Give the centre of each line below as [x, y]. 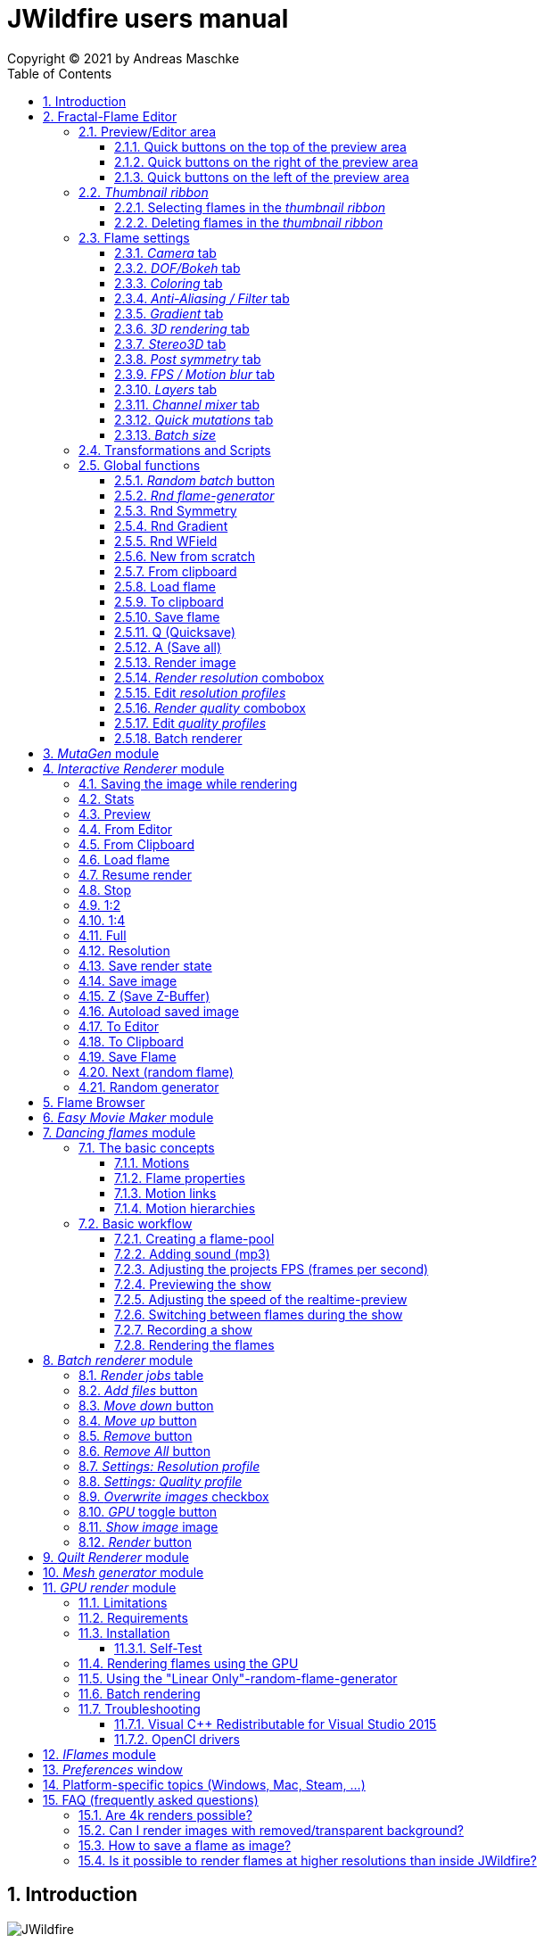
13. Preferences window [113, 1769]
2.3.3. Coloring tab [169, 283]
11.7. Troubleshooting [140, 1708]
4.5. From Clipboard [136, 844]
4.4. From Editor [126, 829]
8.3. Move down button [146, 1405]
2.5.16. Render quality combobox [210, 707]
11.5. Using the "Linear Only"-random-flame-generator [238, 1678]
